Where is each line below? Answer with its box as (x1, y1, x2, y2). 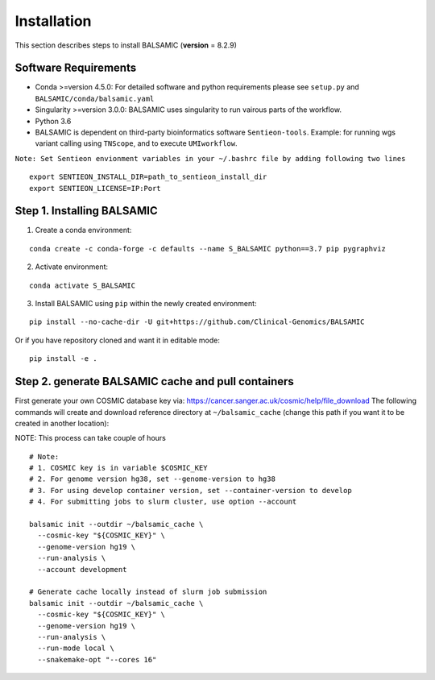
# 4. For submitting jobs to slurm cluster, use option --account (29, 497, 297, 507)
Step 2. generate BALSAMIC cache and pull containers (14, 375, 294, 388)
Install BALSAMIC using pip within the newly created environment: (35, 299, 257, 309)
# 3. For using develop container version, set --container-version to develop (29, 486, 352, 495)
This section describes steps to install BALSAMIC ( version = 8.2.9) (14, 40, 238, 50)
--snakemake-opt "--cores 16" (37, 655, 157, 664)
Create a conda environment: (35, 226, 132, 235)
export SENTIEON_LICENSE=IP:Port (29, 184, 161, 193)
